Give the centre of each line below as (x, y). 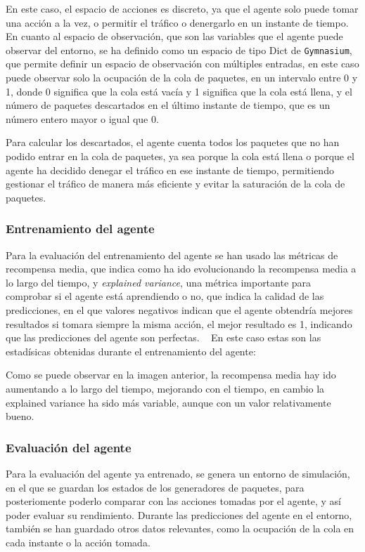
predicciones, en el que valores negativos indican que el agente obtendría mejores (179, 309)
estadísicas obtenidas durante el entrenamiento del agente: (131, 351)
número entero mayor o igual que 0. (82, 118)
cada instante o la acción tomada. (78, 542)
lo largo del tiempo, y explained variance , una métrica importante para (159, 282)
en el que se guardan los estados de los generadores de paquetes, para (155, 487)
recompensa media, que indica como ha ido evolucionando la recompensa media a (181, 269)
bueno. (20, 416)
